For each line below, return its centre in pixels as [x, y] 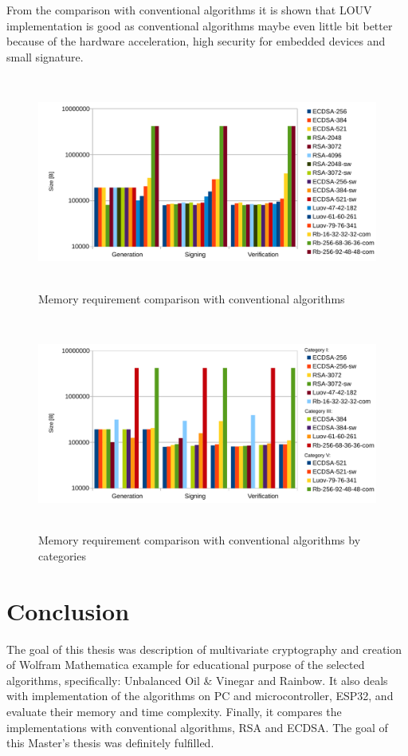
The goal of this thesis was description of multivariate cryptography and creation [204, 649]
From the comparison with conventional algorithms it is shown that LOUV [189, 10]
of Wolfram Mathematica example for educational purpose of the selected [186, 665]
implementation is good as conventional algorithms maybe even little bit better [200, 25]
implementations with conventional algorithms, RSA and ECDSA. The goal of [197, 727]
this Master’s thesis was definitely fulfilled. [110, 743]
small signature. [45, 56]
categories [62, 555]
